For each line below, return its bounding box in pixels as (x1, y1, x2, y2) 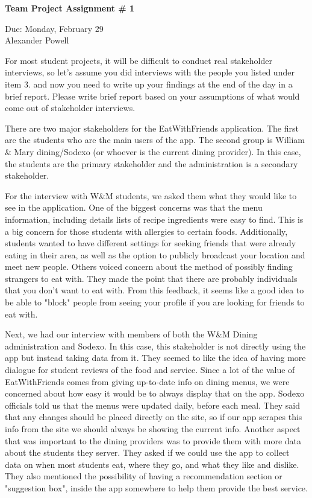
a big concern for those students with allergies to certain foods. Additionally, (5, 225, 288, 237)
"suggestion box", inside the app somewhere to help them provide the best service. (5, 481, 308, 494)
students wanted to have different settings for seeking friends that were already (5, 237, 296, 249)
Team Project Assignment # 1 (5, 2, 135, 14)
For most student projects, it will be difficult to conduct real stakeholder (5, 54, 272, 66)
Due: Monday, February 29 (5, 22, 104, 34)
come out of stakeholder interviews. (5, 101, 136, 114)
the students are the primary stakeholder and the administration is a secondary (5, 157, 298, 170)
